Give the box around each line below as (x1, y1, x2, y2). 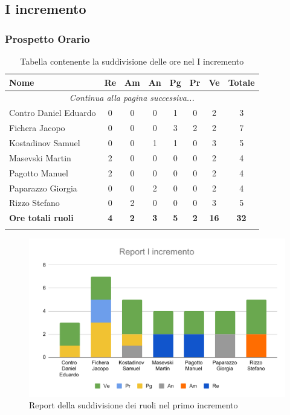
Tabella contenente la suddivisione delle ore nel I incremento (20, 55, 244, 67)
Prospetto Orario (5, 31, 90, 46)
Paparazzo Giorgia (9, 181, 77, 194)
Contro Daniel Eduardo (9, 106, 96, 119)
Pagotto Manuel (9, 166, 68, 179)
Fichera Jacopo (9, 121, 65, 134)
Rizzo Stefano (9, 196, 60, 209)
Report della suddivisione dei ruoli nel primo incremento (29, 399, 238, 411)
